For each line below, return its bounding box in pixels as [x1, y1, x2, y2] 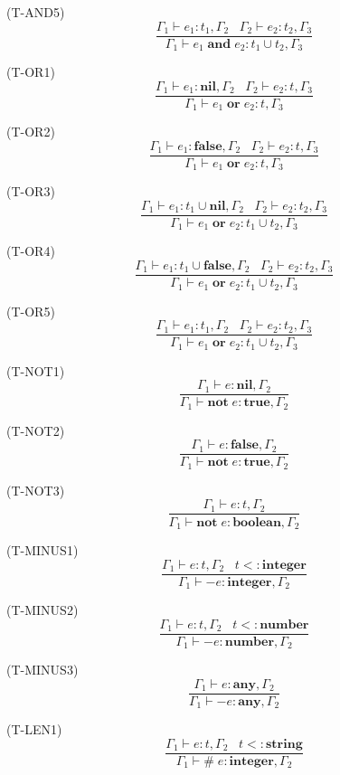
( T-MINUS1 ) [6, 540, 79, 559]
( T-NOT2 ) [6, 421, 65, 439]
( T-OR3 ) [6, 182, 55, 201]
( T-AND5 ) [6, 3, 65, 21]
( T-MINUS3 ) [6, 660, 79, 679]
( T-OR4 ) [6, 241, 55, 260]
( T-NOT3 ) [6, 480, 65, 499]
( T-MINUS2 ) [6, 600, 79, 619]
